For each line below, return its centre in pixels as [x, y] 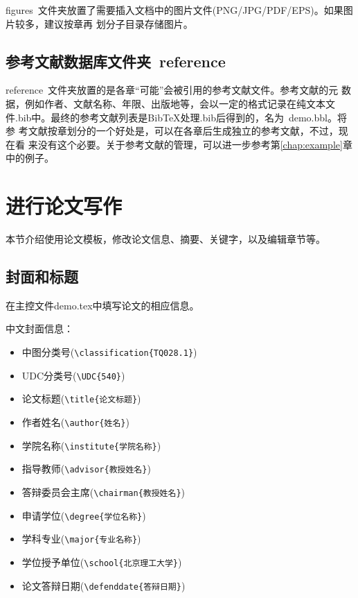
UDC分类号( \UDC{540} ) [73, 375]
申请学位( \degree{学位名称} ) [84, 515]
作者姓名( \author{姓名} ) [75, 422]
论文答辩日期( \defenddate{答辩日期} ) [104, 585]
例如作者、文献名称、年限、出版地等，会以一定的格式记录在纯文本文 [180, 103]
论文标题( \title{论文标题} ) [81, 399]
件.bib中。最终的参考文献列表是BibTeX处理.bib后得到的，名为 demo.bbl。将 [176, 117]
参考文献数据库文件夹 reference [116, 61]
